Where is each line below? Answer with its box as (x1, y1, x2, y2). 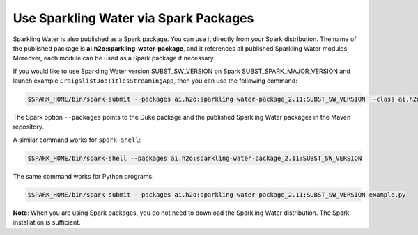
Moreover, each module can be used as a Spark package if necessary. (13, 54, 216, 63)
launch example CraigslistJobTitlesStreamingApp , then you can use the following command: (13, 76, 297, 85)
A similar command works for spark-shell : (13, 136, 141, 144)
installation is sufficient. (13, 218, 81, 227)
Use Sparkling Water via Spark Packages (13, 10, 254, 26)
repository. (13, 122, 45, 131)
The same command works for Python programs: (13, 172, 154, 180)
